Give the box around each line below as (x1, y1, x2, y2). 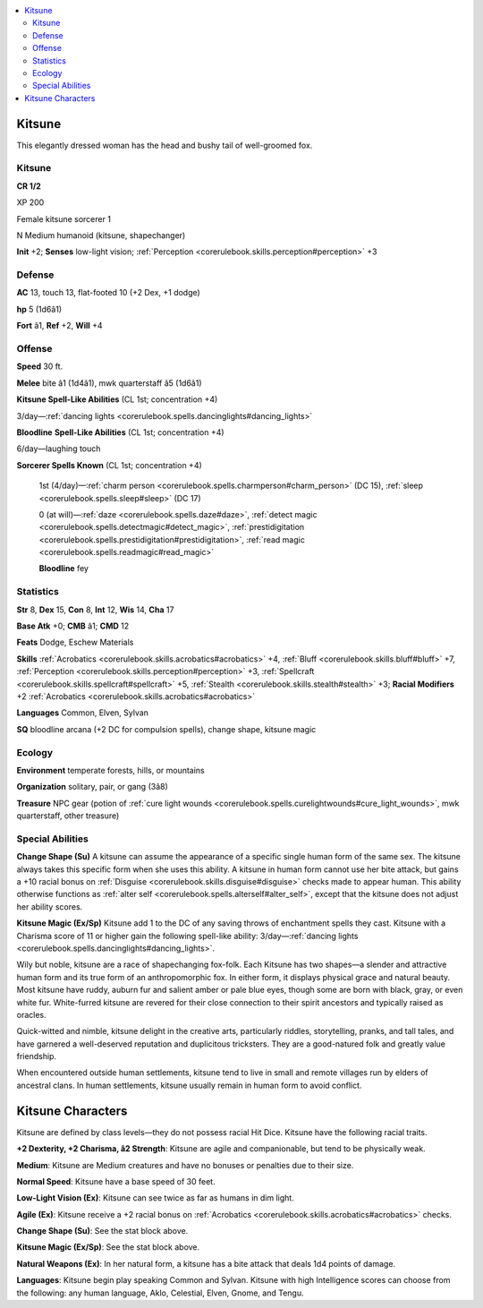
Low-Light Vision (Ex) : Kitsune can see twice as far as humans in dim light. (16, 1193, 294, 1203)
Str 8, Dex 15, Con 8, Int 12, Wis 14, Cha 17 (16, 604, 174, 615)
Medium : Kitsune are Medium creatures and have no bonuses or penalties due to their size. (16, 1159, 354, 1170)
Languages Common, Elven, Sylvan (16, 707, 149, 718)
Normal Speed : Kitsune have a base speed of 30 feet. (16, 1175, 216, 1186)
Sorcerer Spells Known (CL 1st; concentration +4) (16, 459, 203, 470)
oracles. (16, 1009, 47, 1020)
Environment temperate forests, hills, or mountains (16, 765, 205, 775)
